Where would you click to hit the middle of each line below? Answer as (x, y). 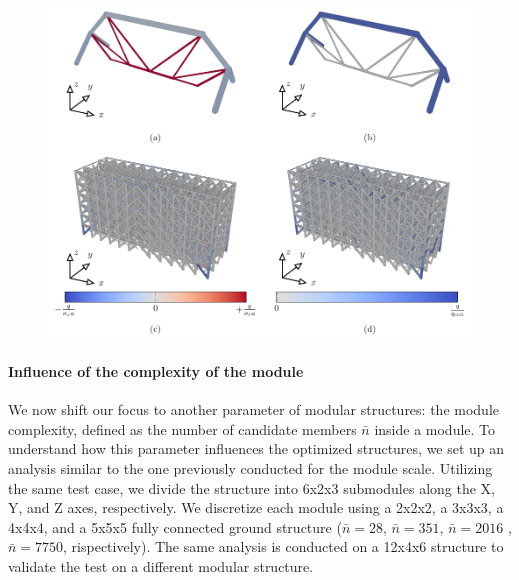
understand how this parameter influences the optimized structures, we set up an (256, 448)
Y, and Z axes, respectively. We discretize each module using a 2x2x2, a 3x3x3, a (256, 507)
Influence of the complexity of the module (156, 371)
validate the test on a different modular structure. (161, 565)
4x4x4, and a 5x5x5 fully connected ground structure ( (175, 526)
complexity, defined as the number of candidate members (182, 428)
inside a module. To (435, 428)
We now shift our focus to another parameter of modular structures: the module (253, 409)
